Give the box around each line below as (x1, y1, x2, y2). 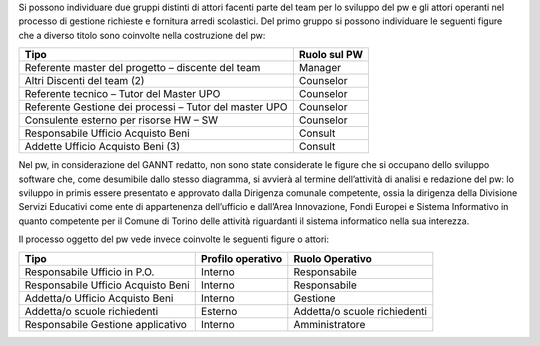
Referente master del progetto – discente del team (24, 61, 261, 75)
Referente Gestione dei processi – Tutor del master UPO (24, 100, 288, 114)
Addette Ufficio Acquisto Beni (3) (24, 140, 181, 154)
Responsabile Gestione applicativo (24, 317, 187, 331)
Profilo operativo (200, 251, 283, 265)
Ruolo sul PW (298, 48, 364, 62)
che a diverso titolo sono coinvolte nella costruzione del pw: (18, 29, 266, 41)
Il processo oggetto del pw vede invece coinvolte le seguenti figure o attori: (18, 233, 330, 245)
